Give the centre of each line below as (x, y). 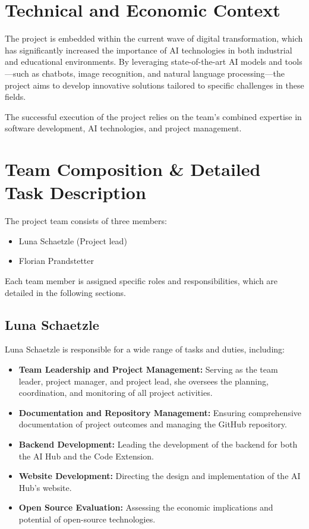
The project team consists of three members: (86, 221)
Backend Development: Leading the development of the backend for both (158, 444)
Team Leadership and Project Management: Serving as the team (148, 369)
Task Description (75, 192)
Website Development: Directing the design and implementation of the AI (160, 476)
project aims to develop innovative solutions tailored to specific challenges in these (154, 85)
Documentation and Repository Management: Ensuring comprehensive (160, 412)
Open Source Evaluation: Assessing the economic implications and (146, 507)
